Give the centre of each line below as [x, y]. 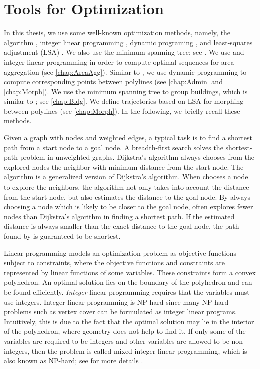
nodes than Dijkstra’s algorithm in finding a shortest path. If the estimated [119, 216]
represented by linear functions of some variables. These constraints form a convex [130, 272]
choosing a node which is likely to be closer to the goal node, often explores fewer [129, 206]
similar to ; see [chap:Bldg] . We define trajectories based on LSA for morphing [124, 101]
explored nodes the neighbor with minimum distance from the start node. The [124, 167]
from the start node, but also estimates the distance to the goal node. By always [127, 196]
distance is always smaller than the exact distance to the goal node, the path [122, 226]
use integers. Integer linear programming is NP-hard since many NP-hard [116, 302]
